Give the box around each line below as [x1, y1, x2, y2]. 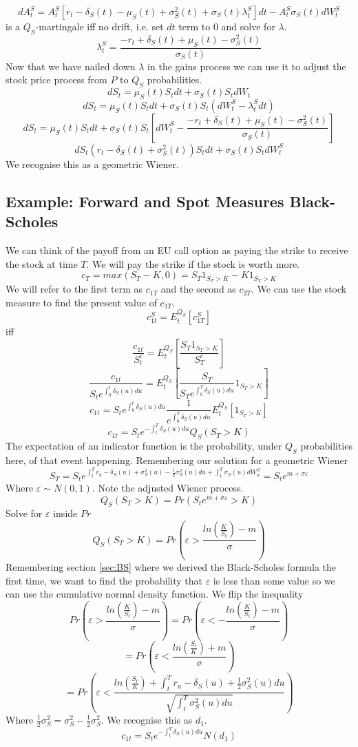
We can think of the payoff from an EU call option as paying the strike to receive [6, 243, 348, 257]
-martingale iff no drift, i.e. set [35, 19, 164, 33]
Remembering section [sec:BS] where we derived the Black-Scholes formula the [6, 560, 337, 574]
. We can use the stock [251, 282, 347, 296]
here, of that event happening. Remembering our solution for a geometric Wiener [6, 453, 348, 467]
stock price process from [6, 72, 107, 87]
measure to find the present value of [6, 295, 157, 309]
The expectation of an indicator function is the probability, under [6, 439, 282, 453]
